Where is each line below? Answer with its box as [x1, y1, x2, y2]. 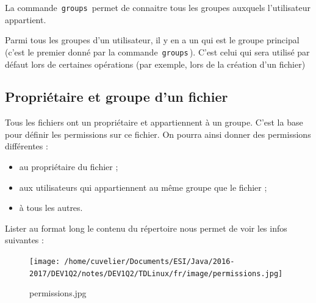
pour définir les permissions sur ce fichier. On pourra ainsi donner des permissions [5, 127, 311, 140]
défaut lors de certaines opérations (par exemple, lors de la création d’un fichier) [5, 57, 306, 70]
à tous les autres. [19, 201, 83, 214]
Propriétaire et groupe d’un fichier [5, 87, 228, 106]
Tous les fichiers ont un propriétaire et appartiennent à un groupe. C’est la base [5, 116, 303, 129]
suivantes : [5, 233, 44, 246]
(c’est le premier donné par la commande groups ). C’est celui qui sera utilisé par [5, 45, 310, 58]
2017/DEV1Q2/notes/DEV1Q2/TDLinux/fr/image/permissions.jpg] [29, 269, 283, 278]
